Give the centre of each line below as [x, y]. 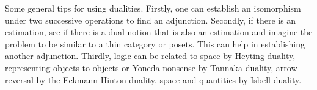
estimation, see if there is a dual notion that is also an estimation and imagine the [159, 32]
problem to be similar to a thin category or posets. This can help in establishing [155, 43]
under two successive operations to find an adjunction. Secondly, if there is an [151, 20]
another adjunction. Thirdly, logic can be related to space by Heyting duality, [150, 56]
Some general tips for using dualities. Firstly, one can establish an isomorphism [153, 8]
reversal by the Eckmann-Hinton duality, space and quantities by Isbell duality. [153, 79]
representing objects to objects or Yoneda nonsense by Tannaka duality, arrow [151, 67]
